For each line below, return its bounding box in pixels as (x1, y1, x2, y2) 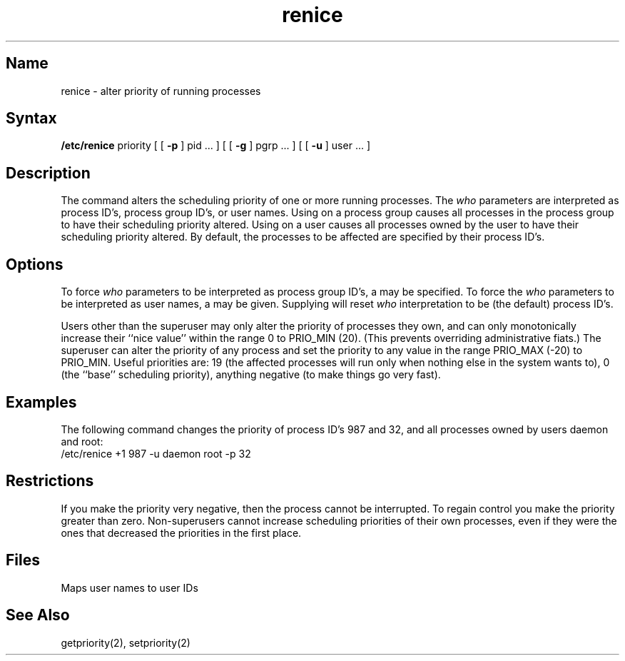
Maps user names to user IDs (61, 581, 198, 594)
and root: (61, 435, 103, 448)
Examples (6, 393, 77, 411)
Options (6, 255, 63, 273)
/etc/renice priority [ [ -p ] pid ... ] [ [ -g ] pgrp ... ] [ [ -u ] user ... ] (61, 139, 371, 152)
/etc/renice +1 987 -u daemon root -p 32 (61, 447, 251, 460)
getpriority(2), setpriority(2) (61, 636, 190, 649)
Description (6, 163, 91, 182)
